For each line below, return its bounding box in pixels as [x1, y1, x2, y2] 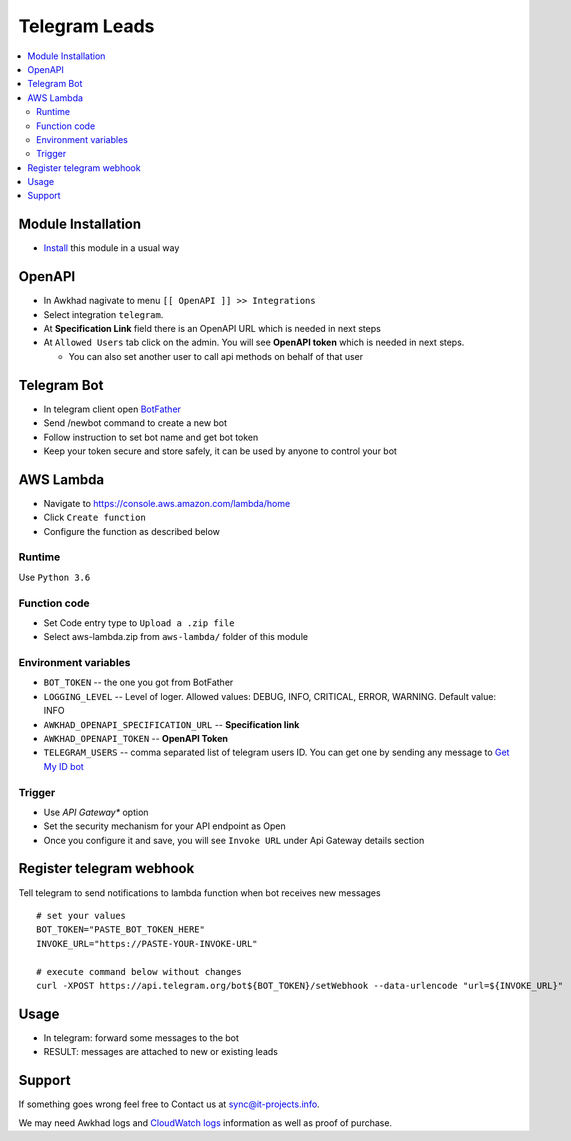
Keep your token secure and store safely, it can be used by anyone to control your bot [43, 445, 397, 457]
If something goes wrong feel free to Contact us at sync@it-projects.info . [18, 1098, 320, 1110]
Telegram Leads [18, 15, 155, 37]
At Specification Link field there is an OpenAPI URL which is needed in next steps [43, 323, 382, 335]
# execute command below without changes [36, 966, 242, 977]
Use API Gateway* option [43, 806, 149, 818]
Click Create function [43, 511, 147, 524]
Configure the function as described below [43, 525, 220, 537]
